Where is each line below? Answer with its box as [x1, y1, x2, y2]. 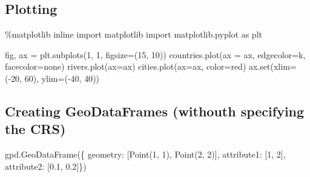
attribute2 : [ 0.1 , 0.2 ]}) [5, 159, 87, 172]
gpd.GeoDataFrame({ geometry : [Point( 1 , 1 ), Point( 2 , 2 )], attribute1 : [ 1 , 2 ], [5, 148, 286, 161]
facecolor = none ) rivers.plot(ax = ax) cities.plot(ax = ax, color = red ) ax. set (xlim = [5, 60, 297, 73]
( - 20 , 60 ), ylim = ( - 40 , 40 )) [5, 72, 100, 84]
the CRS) [5, 119, 66, 138]
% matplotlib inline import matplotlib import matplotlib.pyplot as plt [5, 28, 262, 41]
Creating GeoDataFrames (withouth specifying [5, 101, 305, 120]
